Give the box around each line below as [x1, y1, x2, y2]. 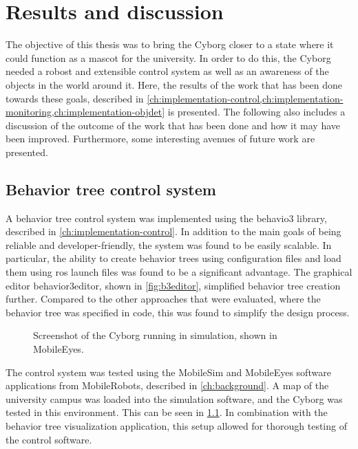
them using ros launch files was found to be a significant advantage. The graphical [6, 265, 352, 279]
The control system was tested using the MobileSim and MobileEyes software [6, 364, 331, 379]
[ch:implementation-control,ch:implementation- [147, 91, 344, 105]
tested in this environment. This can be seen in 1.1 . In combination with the [6, 405, 328, 419]
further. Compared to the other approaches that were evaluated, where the [6, 292, 321, 306]
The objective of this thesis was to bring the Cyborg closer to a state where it [6, 37, 334, 52]
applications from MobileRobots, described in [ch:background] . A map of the [6, 378, 329, 393]
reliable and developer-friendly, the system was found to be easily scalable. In [6, 237, 332, 252]
